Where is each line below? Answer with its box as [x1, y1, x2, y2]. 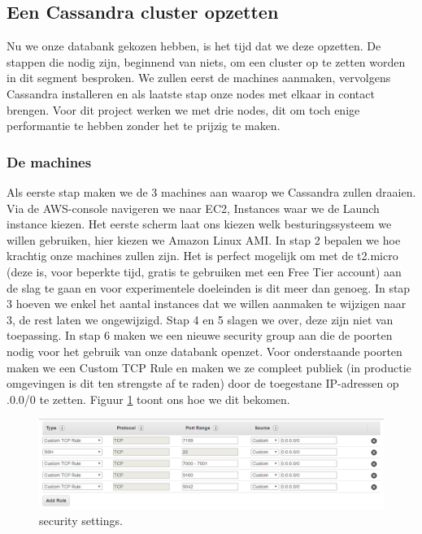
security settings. [39, 511, 123, 528]
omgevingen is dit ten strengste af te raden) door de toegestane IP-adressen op [7, 375, 399, 392]
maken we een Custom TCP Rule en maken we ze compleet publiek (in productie [7, 358, 411, 376]
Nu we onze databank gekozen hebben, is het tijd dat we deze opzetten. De [7, 37, 381, 54]
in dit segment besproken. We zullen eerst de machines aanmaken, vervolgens [7, 69, 391, 86]
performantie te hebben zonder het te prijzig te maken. [7, 117, 281, 134]
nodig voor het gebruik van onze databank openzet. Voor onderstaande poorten [7, 342, 402, 359]
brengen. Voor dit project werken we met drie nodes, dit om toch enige [7, 101, 360, 118]
